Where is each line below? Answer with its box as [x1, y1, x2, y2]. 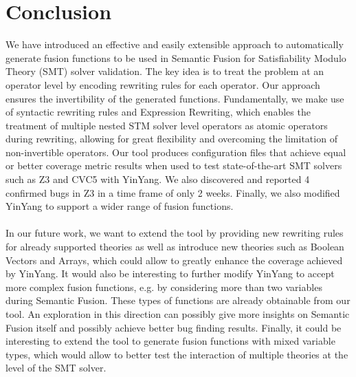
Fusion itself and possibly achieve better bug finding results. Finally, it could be [5, 320, 342, 334]
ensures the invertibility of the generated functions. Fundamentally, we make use [5, 91, 344, 105]
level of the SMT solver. [5, 360, 107, 375]
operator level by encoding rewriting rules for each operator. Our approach [5, 77, 320, 91]
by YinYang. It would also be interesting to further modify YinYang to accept [5, 266, 335, 281]
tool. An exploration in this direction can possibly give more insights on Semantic [5, 307, 350, 321]
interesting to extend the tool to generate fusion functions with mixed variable [5, 334, 335, 348]
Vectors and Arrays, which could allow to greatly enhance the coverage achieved [5, 252, 343, 267]
